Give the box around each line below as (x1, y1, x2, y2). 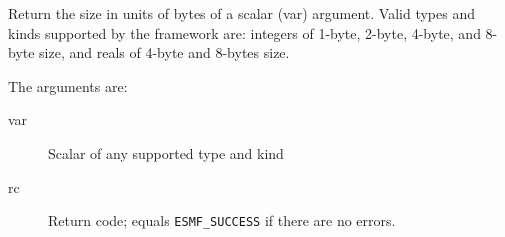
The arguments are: (8, 75, 128, 96)
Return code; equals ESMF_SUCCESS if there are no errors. (48, 210, 396, 231)
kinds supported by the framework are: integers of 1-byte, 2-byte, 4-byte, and (8, 22, 481, 43)
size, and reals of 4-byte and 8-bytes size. (39, 42, 290, 63)
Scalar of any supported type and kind (48, 142, 284, 163)
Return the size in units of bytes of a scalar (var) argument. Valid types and (8, 3, 476, 23)
